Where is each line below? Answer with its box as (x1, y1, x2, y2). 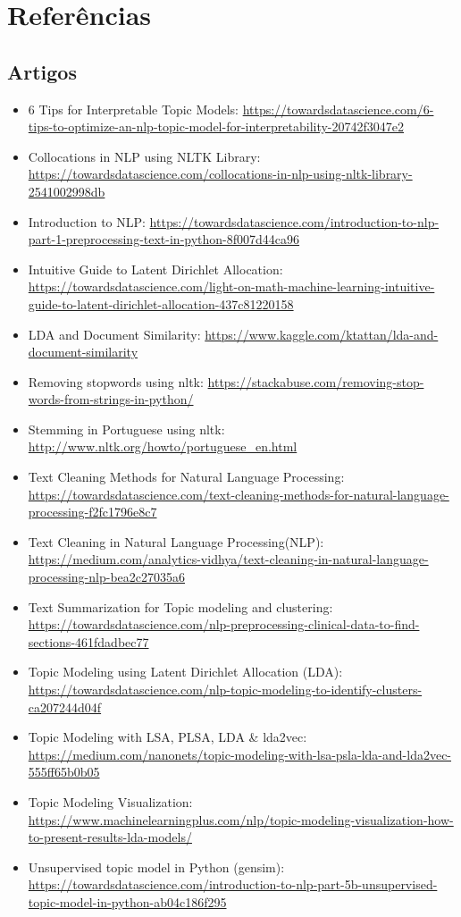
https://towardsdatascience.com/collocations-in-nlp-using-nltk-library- (28, 164, 413, 183)
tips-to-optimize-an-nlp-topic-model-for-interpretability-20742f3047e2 (28, 117, 405, 136)
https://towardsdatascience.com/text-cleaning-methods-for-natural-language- (28, 484, 449, 503)
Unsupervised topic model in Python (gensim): (28, 857, 285, 876)
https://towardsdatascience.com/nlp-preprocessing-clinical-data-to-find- (28, 615, 420, 634)
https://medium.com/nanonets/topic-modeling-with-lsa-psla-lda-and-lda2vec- (28, 745, 452, 763)
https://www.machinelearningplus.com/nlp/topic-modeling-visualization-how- (28, 810, 454, 829)
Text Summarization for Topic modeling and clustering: (28, 597, 333, 616)
